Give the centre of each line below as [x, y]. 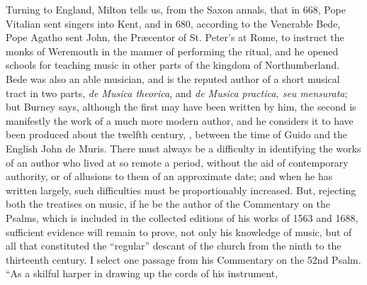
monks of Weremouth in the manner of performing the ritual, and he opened [172, 51]
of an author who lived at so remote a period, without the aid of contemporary [177, 162]
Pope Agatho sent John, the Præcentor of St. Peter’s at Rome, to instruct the [175, 37]
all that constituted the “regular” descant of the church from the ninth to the [174, 246]
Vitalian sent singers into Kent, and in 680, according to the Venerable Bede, [173, 23]
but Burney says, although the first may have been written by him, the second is [181, 107]
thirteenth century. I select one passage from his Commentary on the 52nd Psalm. [183, 259]
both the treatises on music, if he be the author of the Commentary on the [168, 204]
